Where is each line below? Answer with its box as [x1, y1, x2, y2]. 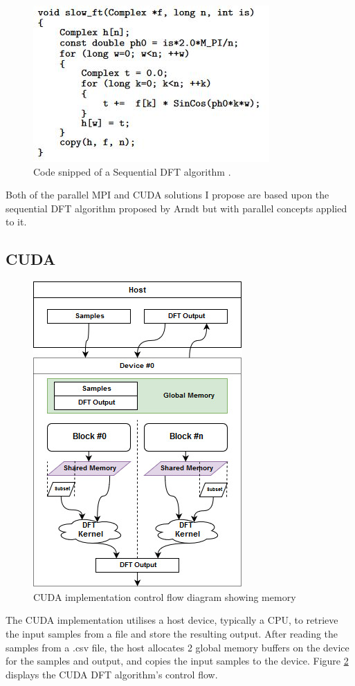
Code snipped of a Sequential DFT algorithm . [33, 164, 231, 178]
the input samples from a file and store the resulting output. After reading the [6, 626, 338, 640]
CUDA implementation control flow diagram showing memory [33, 589, 296, 604]
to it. [6, 214, 27, 229]
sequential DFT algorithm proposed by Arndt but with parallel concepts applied [6, 201, 347, 215]
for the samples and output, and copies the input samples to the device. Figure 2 [6, 653, 349, 668]
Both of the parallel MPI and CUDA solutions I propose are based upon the [6, 187, 329, 202]
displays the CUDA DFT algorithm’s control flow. [6, 667, 218, 681]
